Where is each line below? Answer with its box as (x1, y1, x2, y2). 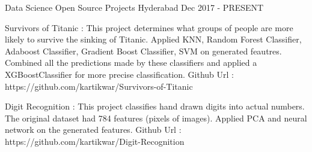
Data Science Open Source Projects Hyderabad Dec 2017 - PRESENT (5, 1, 264, 13)
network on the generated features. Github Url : (5, 123, 182, 136)
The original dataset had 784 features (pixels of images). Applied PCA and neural (5, 111, 307, 124)
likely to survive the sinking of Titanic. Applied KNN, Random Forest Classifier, (5, 33, 302, 45)
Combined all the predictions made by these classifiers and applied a (5, 56, 257, 69)
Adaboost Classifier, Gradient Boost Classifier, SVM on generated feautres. (5, 44, 282, 57)
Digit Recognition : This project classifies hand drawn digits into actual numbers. (5, 100, 305, 113)
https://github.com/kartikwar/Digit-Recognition (5, 135, 185, 147)
